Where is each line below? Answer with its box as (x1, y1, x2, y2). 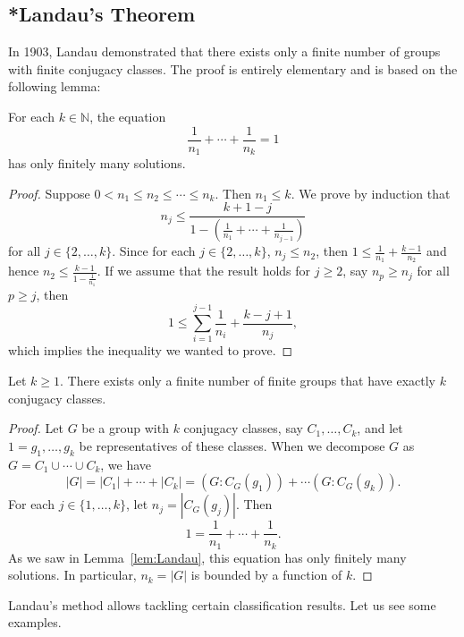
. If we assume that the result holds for (97, 261, 311, 280)
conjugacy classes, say (183, 419, 303, 437)
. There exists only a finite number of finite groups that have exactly (60, 371, 435, 389)
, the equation (89, 106, 166, 125)
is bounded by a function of (190, 565, 342, 584)
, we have (100, 454, 152, 473)
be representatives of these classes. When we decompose (79, 436, 385, 454)
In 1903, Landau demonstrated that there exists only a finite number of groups (8, 42, 441, 61)
